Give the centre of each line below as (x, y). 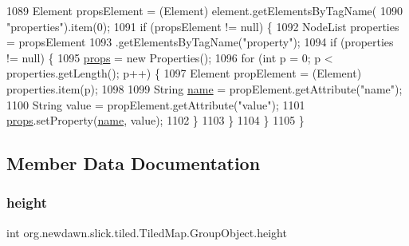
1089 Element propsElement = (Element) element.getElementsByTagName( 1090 (204, 10)
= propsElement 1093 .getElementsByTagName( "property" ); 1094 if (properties (200, 42)
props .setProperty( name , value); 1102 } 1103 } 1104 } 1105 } (155, 120)
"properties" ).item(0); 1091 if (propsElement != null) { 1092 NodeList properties (203, 26)
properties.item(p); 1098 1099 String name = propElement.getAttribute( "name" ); (204, 88)
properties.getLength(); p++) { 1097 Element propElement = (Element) (184, 73)
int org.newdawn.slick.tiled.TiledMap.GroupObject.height (147, 232)
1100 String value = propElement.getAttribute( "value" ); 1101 (156, 104)
